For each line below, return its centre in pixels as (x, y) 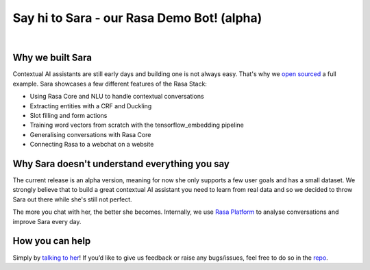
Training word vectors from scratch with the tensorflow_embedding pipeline (137, 125)
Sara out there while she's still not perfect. (73, 199)
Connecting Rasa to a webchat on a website (92, 145)
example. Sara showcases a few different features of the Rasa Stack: (110, 84)
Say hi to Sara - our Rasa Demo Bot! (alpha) (137, 18)
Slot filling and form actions (69, 116)
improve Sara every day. (47, 221)
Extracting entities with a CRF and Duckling (91, 106)
